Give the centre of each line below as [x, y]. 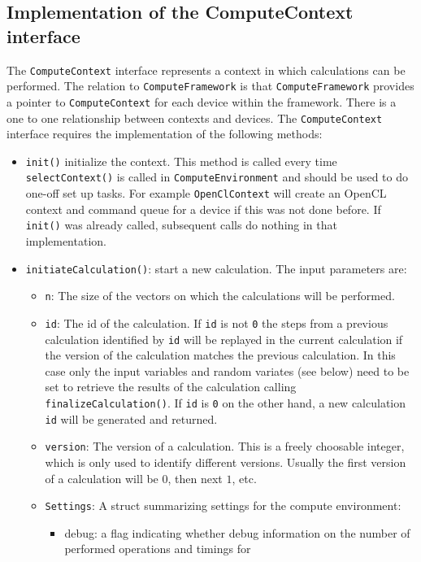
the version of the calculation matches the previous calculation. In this [220, 355]
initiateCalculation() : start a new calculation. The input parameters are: [216, 268]
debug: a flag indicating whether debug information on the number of [237, 532]
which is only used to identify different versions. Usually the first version [226, 462]
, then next [195, 478]
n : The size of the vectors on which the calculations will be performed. [220, 296]
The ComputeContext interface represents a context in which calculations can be [206, 70]
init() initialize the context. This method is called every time [181, 161]
